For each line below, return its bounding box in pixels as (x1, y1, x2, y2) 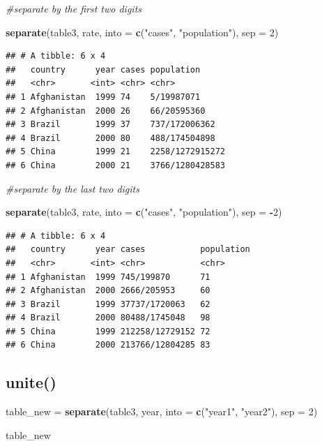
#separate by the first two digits (6, 1, 142, 15)
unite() (6, 371, 56, 393)
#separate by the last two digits (6, 181, 139, 195)
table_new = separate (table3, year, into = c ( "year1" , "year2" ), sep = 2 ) (6, 404, 318, 419)
